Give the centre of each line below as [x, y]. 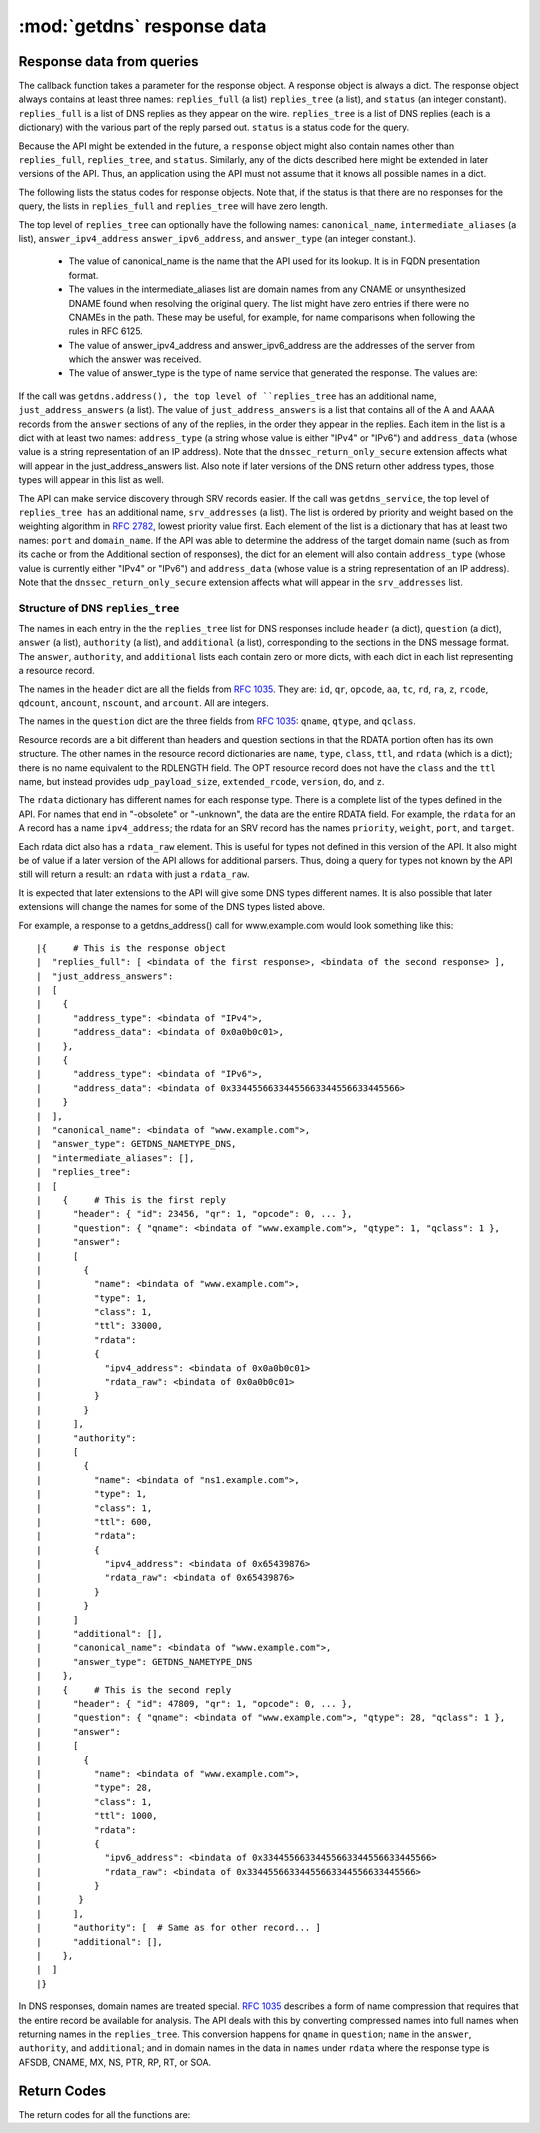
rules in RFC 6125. [106, 331]
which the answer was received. [135, 359]
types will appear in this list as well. [91, 480]
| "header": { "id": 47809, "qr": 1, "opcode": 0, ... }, [194, 1703]
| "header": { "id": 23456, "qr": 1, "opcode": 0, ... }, [194, 1214]
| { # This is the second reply [134, 1689]
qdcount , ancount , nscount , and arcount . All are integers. [143, 703]
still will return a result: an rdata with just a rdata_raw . [134, 874]
